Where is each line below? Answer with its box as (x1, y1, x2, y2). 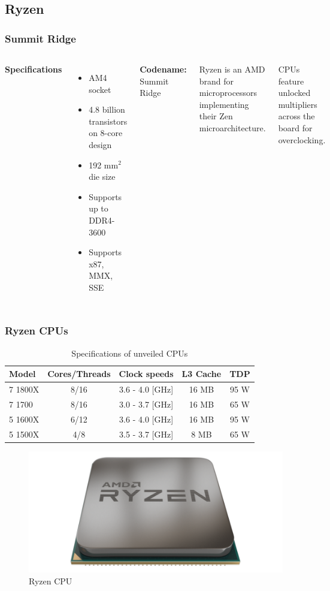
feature (278, 74, 304, 87)
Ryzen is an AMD (199, 63, 265, 75)
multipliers (278, 98, 317, 110)
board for (278, 121, 313, 134)
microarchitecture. (199, 121, 266, 134)
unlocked (278, 86, 311, 99)
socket (89, 83, 111, 95)
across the (278, 110, 315, 122)
